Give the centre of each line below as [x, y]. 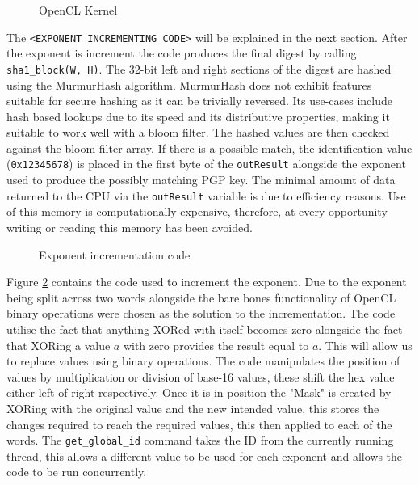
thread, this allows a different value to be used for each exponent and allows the [205, 455]
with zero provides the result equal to [216, 345]
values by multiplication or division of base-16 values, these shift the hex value [201, 376]
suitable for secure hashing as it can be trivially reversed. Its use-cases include [200, 101]
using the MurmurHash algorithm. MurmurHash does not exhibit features [189, 84]
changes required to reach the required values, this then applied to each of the [199, 424]
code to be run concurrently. [77, 472]
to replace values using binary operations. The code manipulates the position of [203, 361]
